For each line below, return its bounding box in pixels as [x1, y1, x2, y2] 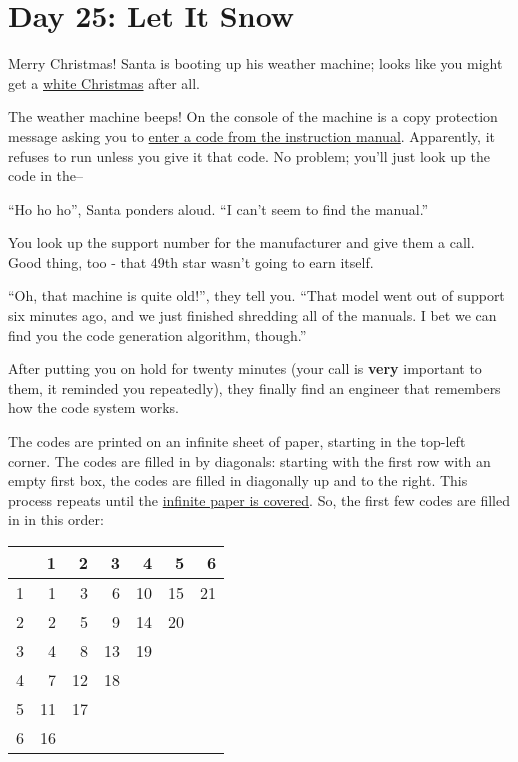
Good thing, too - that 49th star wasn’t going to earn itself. [8, 251, 374, 272]
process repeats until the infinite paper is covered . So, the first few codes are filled [8, 489, 510, 510]
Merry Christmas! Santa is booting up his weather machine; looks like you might [8, 53, 503, 74]
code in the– [8, 165, 84, 186]
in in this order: [8, 509, 104, 530]
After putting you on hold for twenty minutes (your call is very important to [8, 358, 482, 379]
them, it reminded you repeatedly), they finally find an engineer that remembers [8, 377, 501, 398]
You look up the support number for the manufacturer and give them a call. [8, 232, 475, 253]
